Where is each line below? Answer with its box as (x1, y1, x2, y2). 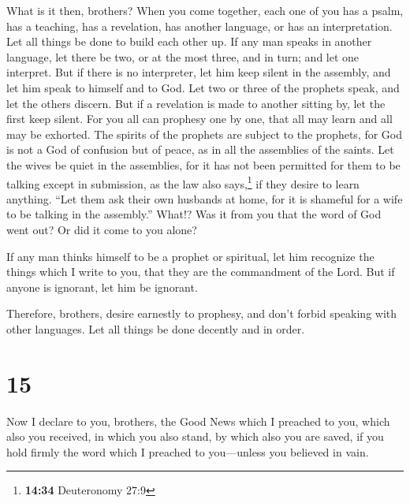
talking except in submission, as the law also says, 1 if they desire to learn (6, 173, 360, 192)
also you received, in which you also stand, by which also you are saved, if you (6, 428, 384, 445)
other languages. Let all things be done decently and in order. (6, 320, 305, 337)
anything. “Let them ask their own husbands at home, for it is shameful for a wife (6, 190, 403, 207)
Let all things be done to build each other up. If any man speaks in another (6, 33, 372, 50)
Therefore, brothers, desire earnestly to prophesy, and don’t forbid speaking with (6, 305, 397, 322)
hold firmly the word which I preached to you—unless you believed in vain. (6, 443, 369, 460)
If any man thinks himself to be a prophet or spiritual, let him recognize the (6, 248, 375, 264)
